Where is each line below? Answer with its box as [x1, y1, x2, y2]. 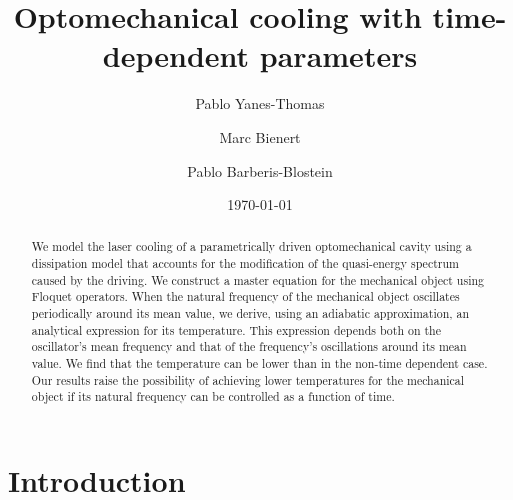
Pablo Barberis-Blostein [187, 160, 333, 181]
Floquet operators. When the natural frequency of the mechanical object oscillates [31, 288, 460, 305]
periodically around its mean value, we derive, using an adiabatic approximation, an [31, 305, 470, 322]
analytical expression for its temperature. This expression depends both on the [31, 321, 442, 338]
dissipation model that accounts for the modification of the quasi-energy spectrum [31, 255, 459, 272]
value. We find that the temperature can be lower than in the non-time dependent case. [31, 355, 488, 372]
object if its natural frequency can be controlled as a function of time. [31, 388, 395, 405]
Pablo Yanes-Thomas [195, 93, 325, 114]
